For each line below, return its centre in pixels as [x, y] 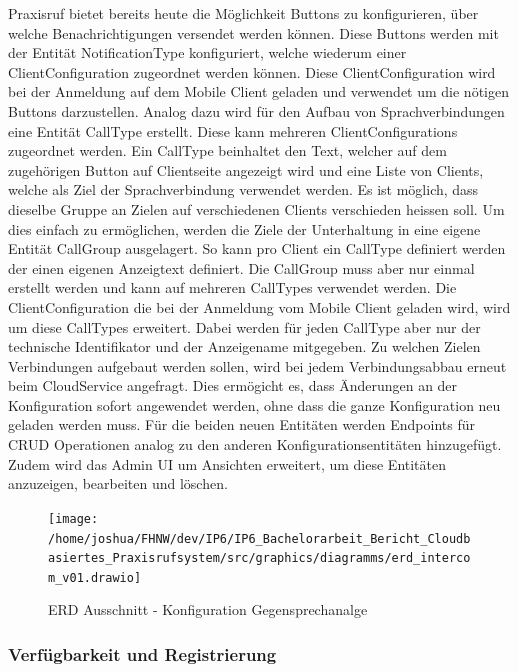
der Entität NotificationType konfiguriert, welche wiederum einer [207, 52]
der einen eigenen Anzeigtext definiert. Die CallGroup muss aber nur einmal [241, 267]
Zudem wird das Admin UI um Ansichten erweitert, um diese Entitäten [227, 463]
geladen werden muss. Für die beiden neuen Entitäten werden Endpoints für [241, 424]
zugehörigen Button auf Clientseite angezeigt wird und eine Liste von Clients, [246, 169]
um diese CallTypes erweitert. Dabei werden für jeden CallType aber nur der [244, 326]
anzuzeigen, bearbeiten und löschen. [118, 483]
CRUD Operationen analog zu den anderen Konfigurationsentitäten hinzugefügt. [255, 444]
